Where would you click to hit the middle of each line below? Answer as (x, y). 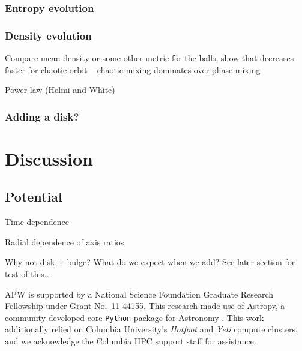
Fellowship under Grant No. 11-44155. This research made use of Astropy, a (145, 306)
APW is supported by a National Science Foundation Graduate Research (139, 294)
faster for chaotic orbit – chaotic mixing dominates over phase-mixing (133, 69)
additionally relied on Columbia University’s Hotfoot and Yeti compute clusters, (151, 329)
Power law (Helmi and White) (60, 90)
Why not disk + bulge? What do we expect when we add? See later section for (150, 262)
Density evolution (48, 35)
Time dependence (37, 222)
